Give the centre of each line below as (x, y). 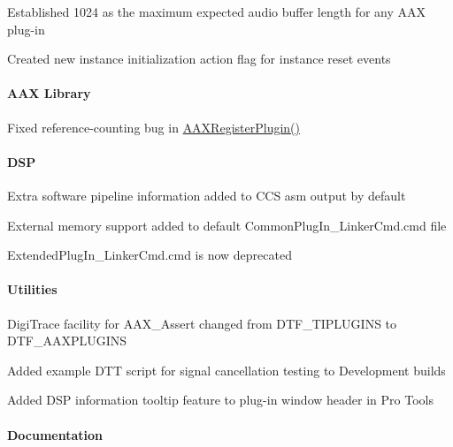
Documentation (55, 434)
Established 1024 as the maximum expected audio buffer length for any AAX (217, 11)
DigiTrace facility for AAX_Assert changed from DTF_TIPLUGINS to (202, 323)
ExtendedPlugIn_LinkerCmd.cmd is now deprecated (150, 255)
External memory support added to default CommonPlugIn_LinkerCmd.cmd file (227, 225)
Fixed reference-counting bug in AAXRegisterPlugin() (154, 127)
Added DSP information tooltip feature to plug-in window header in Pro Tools (220, 400)
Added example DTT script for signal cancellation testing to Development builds (226, 370)
